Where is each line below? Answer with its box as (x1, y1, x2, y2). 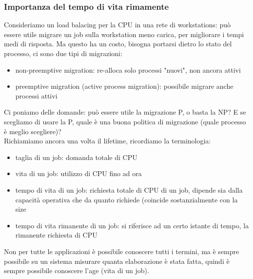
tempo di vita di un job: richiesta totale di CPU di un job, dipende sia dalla (15, 184, 243, 195)
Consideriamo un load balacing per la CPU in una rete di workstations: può (4, 20, 231, 30)
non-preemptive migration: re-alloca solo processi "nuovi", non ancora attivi (15, 64, 241, 75)
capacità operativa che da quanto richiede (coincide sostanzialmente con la (15, 194, 238, 204)
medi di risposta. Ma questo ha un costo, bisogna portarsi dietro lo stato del (4, 39, 232, 49)
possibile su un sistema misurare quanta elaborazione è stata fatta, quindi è (4, 256, 230, 266)
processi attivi (15, 90, 58, 100)
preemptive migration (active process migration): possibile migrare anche (15, 81, 234, 91)
